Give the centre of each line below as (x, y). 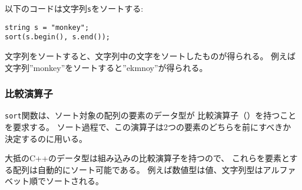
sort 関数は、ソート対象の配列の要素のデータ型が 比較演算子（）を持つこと (151, 115)
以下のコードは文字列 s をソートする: (74, 8)
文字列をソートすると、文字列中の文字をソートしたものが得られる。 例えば (150, 55)
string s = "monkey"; (47, 27)
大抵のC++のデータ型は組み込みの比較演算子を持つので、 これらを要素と (147, 158)
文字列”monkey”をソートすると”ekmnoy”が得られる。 (106, 67)
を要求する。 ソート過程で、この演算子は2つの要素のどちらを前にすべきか (148, 127)
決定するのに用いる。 (46, 138)
